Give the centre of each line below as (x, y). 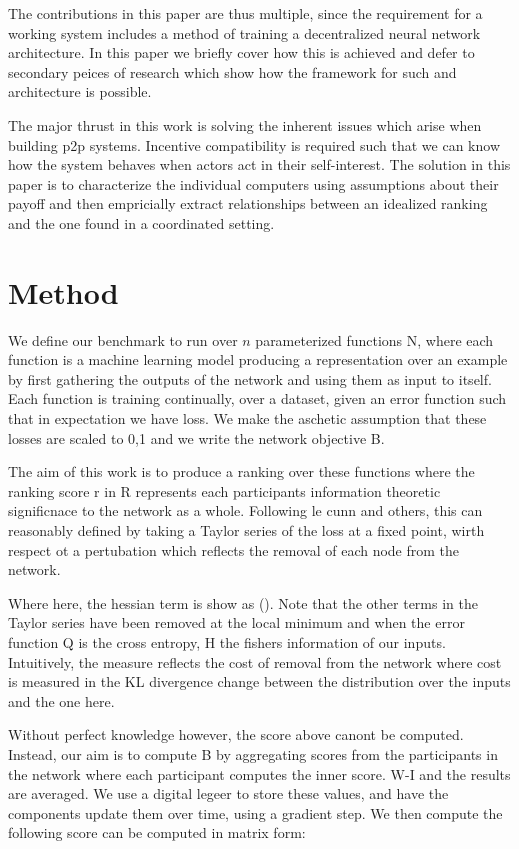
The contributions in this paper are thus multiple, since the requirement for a (245, 13)
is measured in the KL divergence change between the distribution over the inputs (259, 681)
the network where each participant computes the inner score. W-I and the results (259, 773)
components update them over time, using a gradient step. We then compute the (255, 812)
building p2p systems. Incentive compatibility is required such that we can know (254, 144)
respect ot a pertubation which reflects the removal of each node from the (234, 549)
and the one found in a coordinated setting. (141, 222)
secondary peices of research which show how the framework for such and (232, 71)
